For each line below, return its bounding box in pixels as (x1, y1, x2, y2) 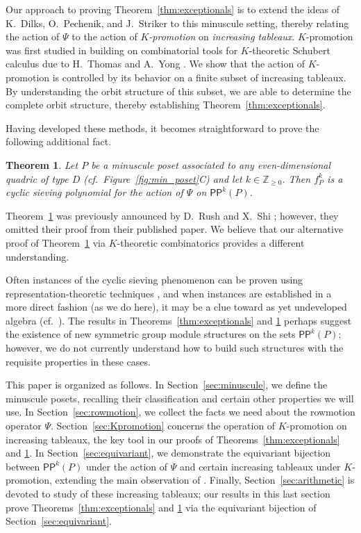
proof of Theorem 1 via (6, 235, 106, 249)
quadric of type (6, 171, 69, 186)
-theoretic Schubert (249, 42, 330, 57)
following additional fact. (6, 134, 112, 149)
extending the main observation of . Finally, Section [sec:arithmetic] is (55, 473, 355, 487)
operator (6, 418, 42, 433)
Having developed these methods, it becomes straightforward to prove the (6, 120, 319, 135)
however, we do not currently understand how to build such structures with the (6, 341, 344, 355)
